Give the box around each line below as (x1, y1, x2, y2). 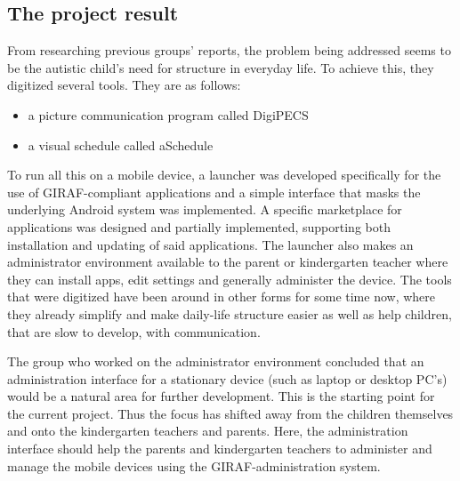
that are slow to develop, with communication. (7, 322, 261, 341)
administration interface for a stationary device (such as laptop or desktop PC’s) (7, 369, 448, 388)
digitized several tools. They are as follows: (7, 76, 241, 94)
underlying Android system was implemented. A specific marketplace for (7, 200, 402, 219)
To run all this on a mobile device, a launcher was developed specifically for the (7, 165, 441, 184)
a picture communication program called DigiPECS (28, 105, 309, 124)
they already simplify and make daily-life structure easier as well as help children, (7, 304, 452, 323)
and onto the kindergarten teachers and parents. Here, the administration (7, 421, 408, 440)
